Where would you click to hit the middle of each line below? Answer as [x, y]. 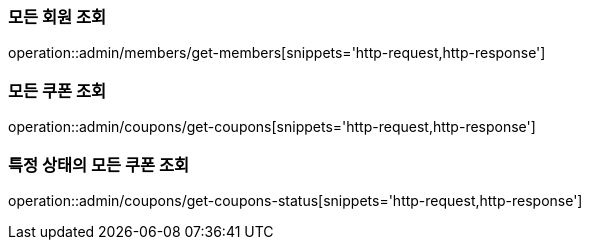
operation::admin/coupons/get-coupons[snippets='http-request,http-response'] [272, 127]
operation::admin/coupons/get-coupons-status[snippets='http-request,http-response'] [295, 200]
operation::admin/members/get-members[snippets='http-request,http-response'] [277, 53]
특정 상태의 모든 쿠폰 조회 [99, 164]
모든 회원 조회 [57, 17]
